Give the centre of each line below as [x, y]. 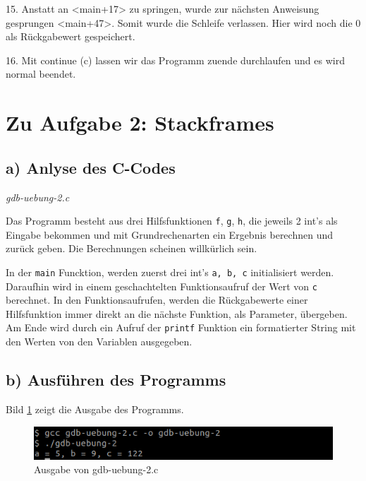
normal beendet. [41, 74]
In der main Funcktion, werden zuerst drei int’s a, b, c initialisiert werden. [170, 272]
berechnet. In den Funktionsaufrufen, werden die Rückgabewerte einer [157, 300]
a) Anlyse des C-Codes [91, 167]
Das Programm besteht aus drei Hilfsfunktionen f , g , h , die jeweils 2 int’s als [172, 221]
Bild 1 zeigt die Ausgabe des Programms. [95, 409]
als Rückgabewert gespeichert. [71, 36]
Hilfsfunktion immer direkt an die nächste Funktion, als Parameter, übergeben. [177, 313]
